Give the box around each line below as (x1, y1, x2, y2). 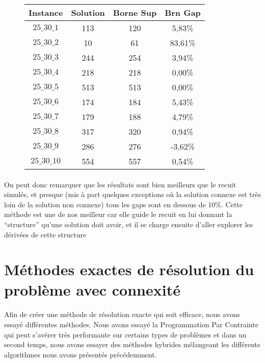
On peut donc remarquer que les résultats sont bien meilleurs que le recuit (4, 179, 236, 189)
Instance (29, 7, 63, 18)
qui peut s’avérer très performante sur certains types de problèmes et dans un (4, 329, 247, 340)
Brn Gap (165, 7, 201, 18)
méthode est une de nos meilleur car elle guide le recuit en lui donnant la (4, 209, 232, 220)
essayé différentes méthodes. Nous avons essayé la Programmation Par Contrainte (4, 319, 258, 329)
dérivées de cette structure (4, 229, 87, 239)
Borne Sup (113, 7, 157, 18)
